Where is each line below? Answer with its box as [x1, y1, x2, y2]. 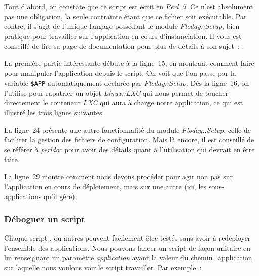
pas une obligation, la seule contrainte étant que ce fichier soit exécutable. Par [4, 11, 247, 21]
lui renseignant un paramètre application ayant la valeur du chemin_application [4, 252, 252, 263]
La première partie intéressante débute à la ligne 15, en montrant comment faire [4, 57, 254, 68]
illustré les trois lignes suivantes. [4, 107, 104, 117]
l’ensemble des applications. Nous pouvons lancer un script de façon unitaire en [4, 242, 250, 253]
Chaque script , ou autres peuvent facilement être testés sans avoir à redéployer [4, 232, 251, 243]
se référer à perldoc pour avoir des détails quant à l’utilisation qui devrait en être [4, 144, 255, 154]
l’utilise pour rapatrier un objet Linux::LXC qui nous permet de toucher [4, 87, 229, 98]
